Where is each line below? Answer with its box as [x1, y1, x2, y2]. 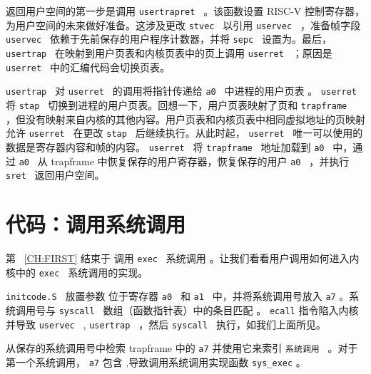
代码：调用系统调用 [6, 209, 186, 238]
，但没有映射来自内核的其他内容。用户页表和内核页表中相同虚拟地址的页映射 [6, 111, 365, 126]
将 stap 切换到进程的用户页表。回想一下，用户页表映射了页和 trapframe [6, 97, 347, 112]
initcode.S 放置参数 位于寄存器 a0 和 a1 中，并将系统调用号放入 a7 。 [6, 289, 350, 303]
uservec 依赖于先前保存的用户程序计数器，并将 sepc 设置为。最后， [6, 31, 332, 46]
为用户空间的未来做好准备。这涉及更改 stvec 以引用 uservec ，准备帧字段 [6, 17, 360, 32]
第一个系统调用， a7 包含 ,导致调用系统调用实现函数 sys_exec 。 [6, 354, 306, 369]
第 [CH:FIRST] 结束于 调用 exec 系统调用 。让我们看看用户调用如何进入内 [6, 250, 360, 265]
